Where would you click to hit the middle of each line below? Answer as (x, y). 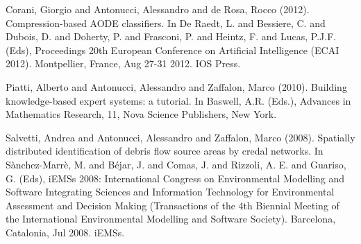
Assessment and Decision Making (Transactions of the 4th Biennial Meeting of (173, 205)
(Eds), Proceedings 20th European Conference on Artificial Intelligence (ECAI (173, 50)
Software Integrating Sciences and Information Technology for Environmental (170, 192)
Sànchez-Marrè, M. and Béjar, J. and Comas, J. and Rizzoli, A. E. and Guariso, (176, 164)
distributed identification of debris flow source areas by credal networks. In (165, 151)
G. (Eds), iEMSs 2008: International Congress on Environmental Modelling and (175, 178)
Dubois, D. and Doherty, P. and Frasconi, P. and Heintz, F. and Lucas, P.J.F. (171, 36)
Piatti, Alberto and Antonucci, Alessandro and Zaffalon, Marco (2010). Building (176, 86)
